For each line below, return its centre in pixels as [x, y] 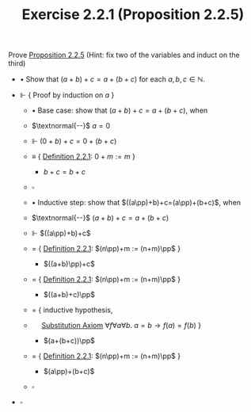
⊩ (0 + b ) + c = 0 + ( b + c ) [74, 141]
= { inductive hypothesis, [72, 310]
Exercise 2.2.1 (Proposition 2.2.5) [133, 15]
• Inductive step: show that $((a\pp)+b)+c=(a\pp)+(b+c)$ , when [136, 203]
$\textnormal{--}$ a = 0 [71, 126]
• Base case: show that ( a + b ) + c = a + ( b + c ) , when [120, 111]
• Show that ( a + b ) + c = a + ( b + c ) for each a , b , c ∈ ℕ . [112, 79]
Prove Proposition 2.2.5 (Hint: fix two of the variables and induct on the [124, 55]
